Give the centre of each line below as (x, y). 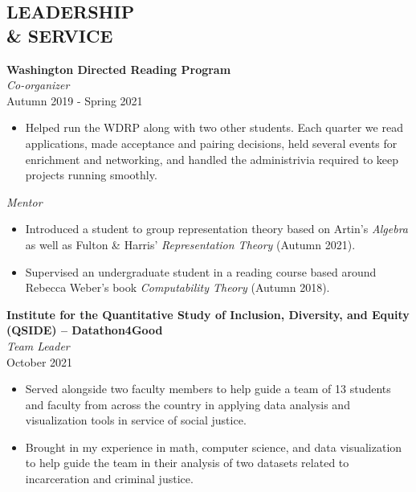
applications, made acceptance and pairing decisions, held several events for (211, 143)
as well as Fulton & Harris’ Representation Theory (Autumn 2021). (190, 244)
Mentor (24, 201)
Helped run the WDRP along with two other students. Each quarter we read (214, 127)
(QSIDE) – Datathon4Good (85, 330)
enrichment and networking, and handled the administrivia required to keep (212, 159)
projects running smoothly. (91, 175)
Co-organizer (38, 85)
